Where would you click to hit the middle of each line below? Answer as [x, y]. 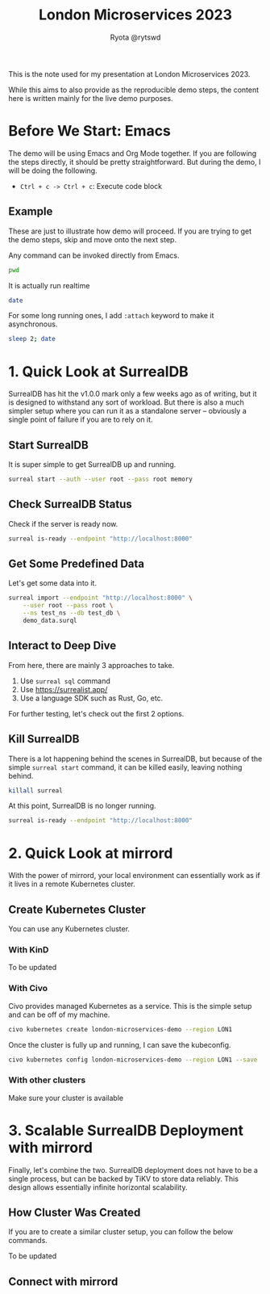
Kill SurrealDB [44, 739]
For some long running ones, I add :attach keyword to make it [111, 316]
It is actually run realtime [49, 285]
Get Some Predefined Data [77, 564]
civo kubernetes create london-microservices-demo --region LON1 [120, 1029]
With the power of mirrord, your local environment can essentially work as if [134, 876]
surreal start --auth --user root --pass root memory [101, 479]
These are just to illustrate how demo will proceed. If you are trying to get [130, 231]
